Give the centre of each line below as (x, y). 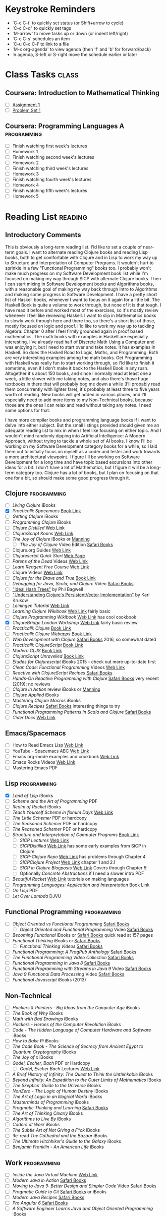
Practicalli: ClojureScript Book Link (48, 645)
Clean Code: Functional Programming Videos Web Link (69, 668)
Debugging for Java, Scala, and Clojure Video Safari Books (73, 584)
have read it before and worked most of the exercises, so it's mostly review (82, 310)
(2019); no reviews (31, 684)
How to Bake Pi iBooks (35, 1041)
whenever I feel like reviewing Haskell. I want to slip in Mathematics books (81, 315)
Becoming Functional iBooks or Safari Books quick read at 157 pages (83, 935)
